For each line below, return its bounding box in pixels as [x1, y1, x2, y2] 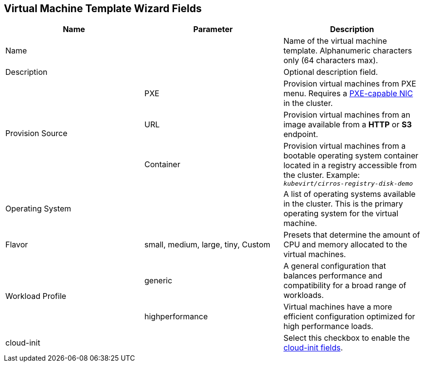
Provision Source [5, 128, 68, 138]
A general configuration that [283, 261, 386, 271]
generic [144, 276, 173, 286]
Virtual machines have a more [283, 302, 392, 312]
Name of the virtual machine [283, 36, 387, 46]
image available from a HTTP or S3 [283, 120, 412, 130]
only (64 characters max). [283, 55, 378, 66]
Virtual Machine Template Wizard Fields [4, 2, 202, 15]
